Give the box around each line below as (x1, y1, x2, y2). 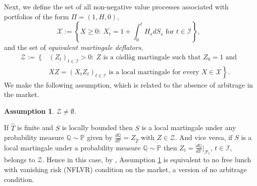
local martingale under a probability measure (4, 142, 141, 152)
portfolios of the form (4, 11, 69, 21)
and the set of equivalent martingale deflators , (4, 42, 143, 52)
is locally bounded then (62, 122, 133, 133)
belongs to (4, 154, 35, 165)
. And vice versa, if (175, 132, 233, 142)
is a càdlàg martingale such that (103, 53, 201, 61)
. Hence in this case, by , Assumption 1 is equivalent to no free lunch (42, 154, 252, 165)
